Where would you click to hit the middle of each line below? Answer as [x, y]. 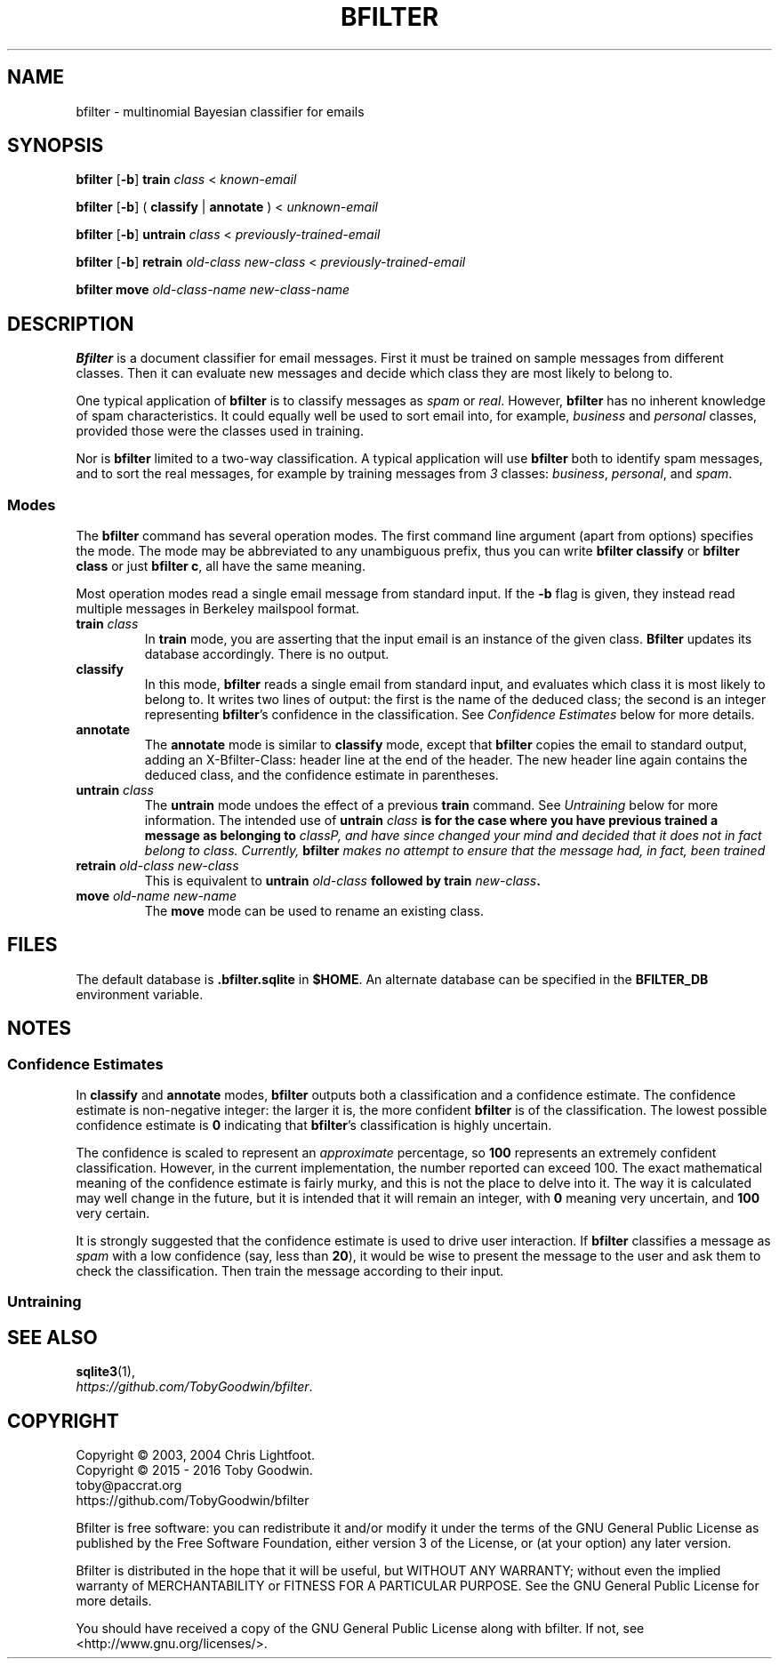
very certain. [113, 1213]
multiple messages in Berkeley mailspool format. [218, 609]
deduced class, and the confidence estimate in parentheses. [321, 775]
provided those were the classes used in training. [220, 431]
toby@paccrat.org [129, 1486]
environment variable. [140, 994]
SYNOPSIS [56, 146]
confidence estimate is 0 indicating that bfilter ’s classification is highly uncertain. [314, 1125]
